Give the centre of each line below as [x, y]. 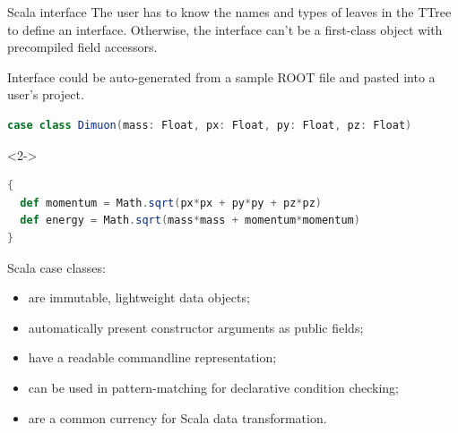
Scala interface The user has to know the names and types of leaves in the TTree [229, 12]
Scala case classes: [56, 267]
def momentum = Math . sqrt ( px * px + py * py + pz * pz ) [171, 203]
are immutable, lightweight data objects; [139, 297]
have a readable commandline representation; [152, 357]
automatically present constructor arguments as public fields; [196, 327]
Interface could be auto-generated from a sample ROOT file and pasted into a [221, 76]
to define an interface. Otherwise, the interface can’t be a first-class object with [225, 29]
